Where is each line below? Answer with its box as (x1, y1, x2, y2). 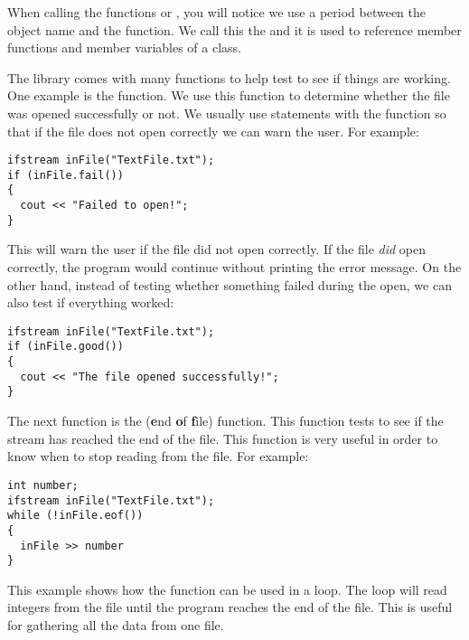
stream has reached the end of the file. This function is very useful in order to (7, 428, 438, 447)
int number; (7, 478, 79, 492)
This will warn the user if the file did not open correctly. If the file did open (7, 240, 427, 259)
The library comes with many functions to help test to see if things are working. (7, 68, 451, 87)
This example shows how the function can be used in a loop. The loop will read (7, 579, 447, 598)
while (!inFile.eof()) (7, 509, 144, 522)
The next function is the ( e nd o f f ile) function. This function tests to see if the (7, 411, 444, 430)
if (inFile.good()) (7, 340, 124, 353)
